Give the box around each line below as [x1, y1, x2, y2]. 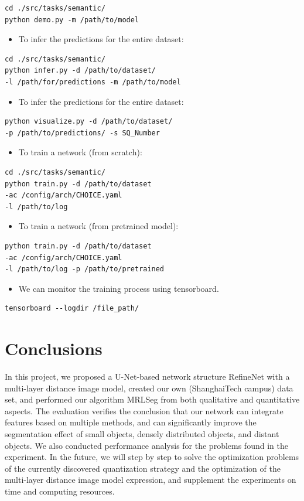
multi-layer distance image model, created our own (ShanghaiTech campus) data [5, 381, 293, 394]
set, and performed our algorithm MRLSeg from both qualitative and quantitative [5, 393, 300, 405]
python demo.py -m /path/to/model [5, 15, 139, 24]
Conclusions [5, 336, 103, 360]
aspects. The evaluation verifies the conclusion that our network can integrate [5, 404, 283, 417]
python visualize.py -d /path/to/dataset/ [5, 117, 173, 126]
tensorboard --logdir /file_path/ [5, 304, 139, 313]
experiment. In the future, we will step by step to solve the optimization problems [5, 451, 299, 463]
